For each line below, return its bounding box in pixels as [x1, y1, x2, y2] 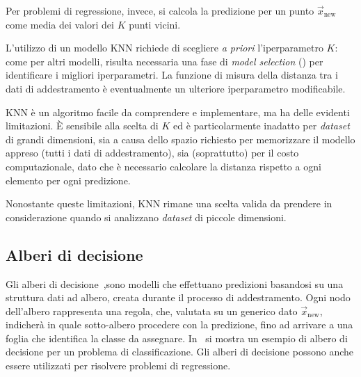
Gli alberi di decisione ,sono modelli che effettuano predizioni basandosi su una [6, 276, 344, 291]
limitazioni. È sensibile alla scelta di [6, 118, 159, 133]
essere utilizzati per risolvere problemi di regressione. [6, 358, 231, 373]
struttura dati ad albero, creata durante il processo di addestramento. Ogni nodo [6, 290, 351, 305]
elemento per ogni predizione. [6, 173, 131, 187]
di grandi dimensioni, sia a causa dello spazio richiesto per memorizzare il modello [6, 131, 355, 146]
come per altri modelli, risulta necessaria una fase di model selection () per [6, 54, 323, 68]
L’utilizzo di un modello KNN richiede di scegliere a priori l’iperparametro [6, 40, 323, 55]
